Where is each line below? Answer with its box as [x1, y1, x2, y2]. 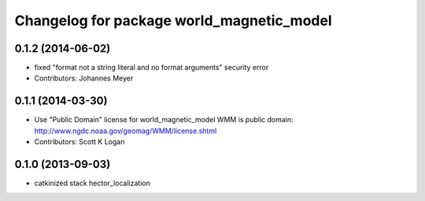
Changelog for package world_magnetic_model [14, 12, 332, 29]
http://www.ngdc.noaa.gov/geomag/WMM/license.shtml [34, 126, 217, 136]
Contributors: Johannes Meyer [34, 73, 134, 83]
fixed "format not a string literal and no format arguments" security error [34, 63, 269, 73]
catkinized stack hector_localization [34, 178, 151, 188]
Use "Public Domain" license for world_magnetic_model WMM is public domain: [34, 115, 294, 125]
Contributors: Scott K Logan [34, 137, 125, 147]
